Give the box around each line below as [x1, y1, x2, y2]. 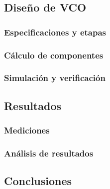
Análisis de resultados [4, 146, 94, 159]
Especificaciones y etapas [4, 25, 106, 38]
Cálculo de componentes [4, 48, 104, 61]
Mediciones [4, 124, 50, 136]
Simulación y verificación [4, 71, 106, 84]
